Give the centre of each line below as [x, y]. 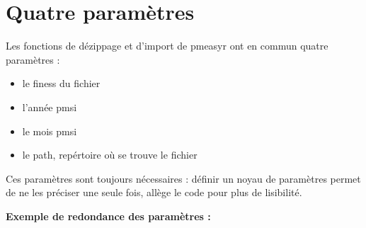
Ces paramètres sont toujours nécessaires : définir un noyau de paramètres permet [183, 178]
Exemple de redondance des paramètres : [108, 216]
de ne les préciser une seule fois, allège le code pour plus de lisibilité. [154, 192]
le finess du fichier [61, 83]
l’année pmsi [50, 107]
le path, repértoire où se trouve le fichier [110, 155]
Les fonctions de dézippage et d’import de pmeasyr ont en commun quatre [167, 46]
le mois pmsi [50, 131]
